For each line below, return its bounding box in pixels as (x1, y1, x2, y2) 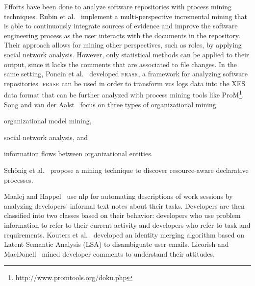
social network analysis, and (4, 132, 88, 142)
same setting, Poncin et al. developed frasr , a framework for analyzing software (4, 69, 248, 79)
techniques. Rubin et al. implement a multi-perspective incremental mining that (4, 11, 247, 21)
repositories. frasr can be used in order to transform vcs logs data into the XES (4, 78, 246, 88)
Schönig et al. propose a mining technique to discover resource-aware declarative (4, 165, 249, 175)
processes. (4, 174, 33, 185)
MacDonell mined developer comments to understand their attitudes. (4, 248, 215, 259)
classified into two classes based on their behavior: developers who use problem (4, 210, 241, 220)
